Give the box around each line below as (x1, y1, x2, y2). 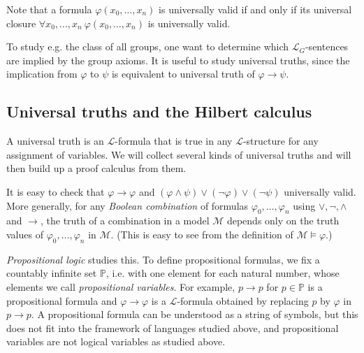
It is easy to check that (6, 184, 105, 199)
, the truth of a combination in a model (40, 213, 210, 228)
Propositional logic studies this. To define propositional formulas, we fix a (6, 252, 320, 266)
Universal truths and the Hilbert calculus (6, 101, 312, 122)
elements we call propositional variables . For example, (6, 279, 235, 294)
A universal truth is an (6, 134, 104, 148)
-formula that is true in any (115, 134, 233, 148)
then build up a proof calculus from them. (6, 161, 187, 175)
